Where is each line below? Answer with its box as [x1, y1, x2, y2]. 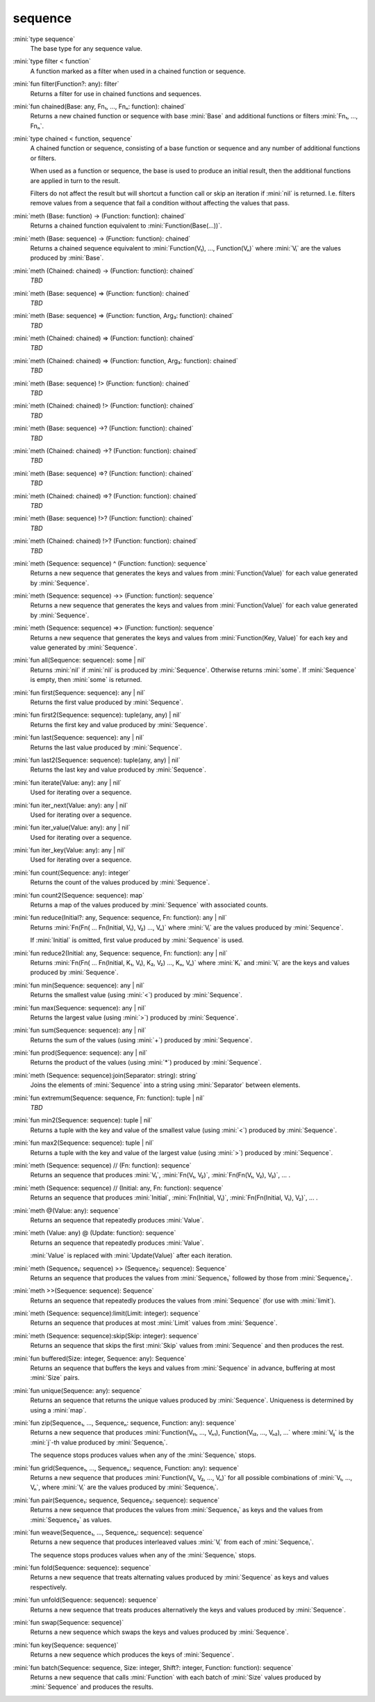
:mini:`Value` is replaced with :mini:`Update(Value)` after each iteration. [30, 1251, 233, 1259]
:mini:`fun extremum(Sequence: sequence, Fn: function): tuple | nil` [12, 1093, 205, 1102]
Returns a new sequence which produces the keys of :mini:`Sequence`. [30, 1651, 234, 1659]
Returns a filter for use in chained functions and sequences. [30, 89, 201, 97]
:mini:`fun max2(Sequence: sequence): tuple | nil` [12, 1138, 154, 1147]
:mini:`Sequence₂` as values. [30, 1516, 112, 1524]
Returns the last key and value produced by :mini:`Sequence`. [30, 765, 206, 774]
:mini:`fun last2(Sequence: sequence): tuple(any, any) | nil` [12, 756, 181, 764]
